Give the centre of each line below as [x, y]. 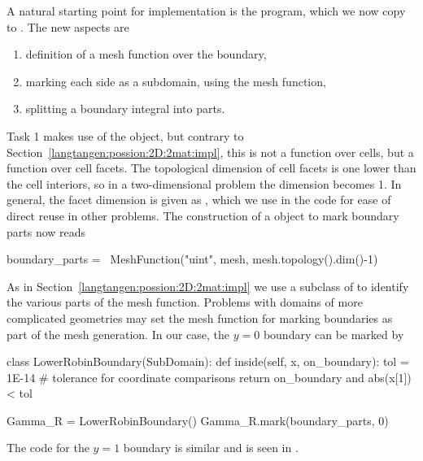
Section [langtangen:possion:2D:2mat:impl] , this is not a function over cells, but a [210, 152]
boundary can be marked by [334, 334]
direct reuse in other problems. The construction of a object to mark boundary [203, 215]
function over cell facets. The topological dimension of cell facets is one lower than [211, 168]
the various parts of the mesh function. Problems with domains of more [185, 302]
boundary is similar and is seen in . [211, 448]
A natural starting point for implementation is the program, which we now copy [206, 11]
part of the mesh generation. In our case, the [118, 334]
